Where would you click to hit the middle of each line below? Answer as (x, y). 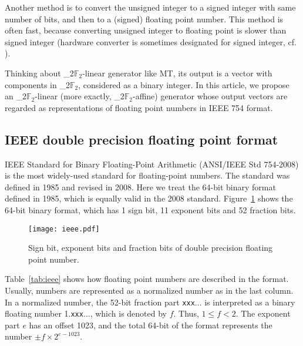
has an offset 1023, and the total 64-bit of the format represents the (151, 325)
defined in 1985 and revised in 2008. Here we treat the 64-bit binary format (140, 187)
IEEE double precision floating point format (142, 139)
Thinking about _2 (39, 73)
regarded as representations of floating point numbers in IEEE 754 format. (139, 107)
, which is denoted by (129, 313)
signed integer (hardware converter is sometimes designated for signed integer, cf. (151, 41)
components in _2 (37, 84)
